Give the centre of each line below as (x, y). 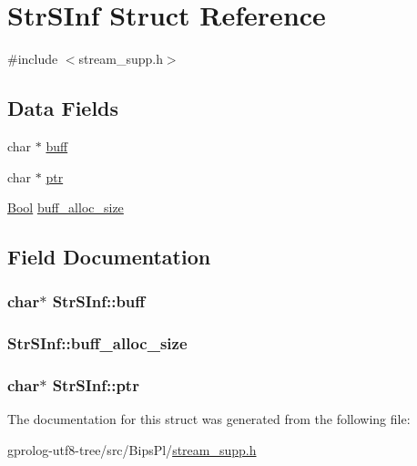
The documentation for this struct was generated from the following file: (209, 419)
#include (33, 59)
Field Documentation (109, 257)
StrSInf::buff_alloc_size (97, 343)
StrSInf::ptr (96, 385)
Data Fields (63, 108)
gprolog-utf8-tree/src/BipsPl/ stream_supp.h (132, 449)
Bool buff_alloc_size (66, 207)
